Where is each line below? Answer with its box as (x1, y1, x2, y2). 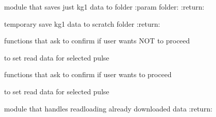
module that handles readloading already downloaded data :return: (4, 103, 212, 113)
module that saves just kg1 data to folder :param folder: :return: (4, 2, 205, 12)
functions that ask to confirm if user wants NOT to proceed (4, 35, 190, 46)
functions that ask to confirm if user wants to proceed (4, 69, 172, 80)
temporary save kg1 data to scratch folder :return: (4, 18, 160, 29)
